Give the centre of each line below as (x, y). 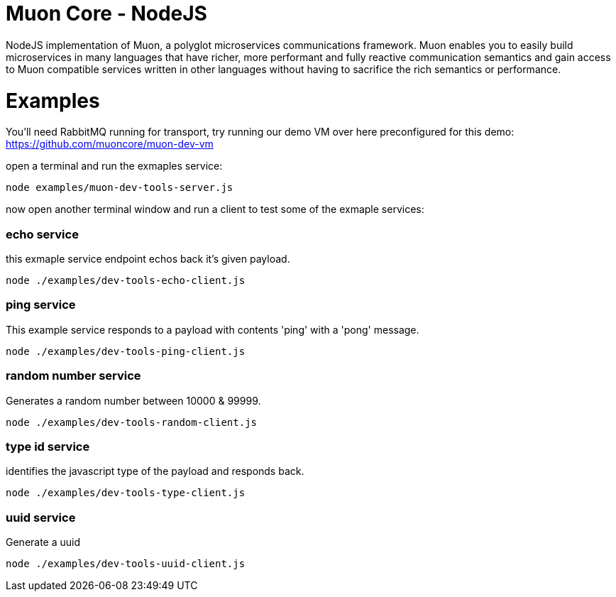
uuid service (41, 517)
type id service (48, 446)
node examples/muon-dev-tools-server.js (120, 188)
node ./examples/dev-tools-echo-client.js (126, 280)
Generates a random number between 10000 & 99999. (133, 400)
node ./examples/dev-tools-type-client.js (126, 493)
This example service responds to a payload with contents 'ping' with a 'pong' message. (213, 329)
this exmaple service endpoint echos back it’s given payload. (148, 259)
